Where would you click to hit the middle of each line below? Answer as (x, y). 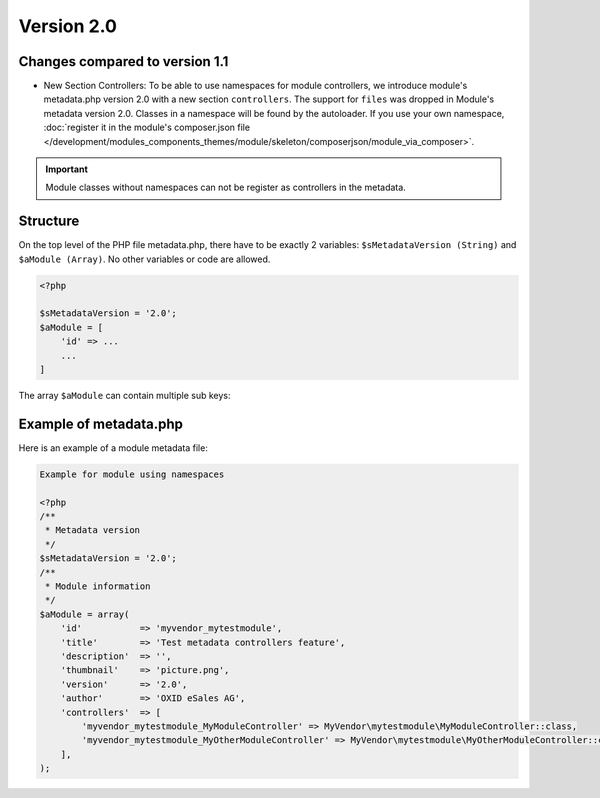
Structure (49, 221)
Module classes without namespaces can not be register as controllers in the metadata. (226, 187)
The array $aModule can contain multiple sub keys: (124, 396)
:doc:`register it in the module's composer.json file (146, 127)
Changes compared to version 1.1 (123, 61)
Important (67, 169)
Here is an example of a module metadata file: (113, 447)
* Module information (98, 586)
